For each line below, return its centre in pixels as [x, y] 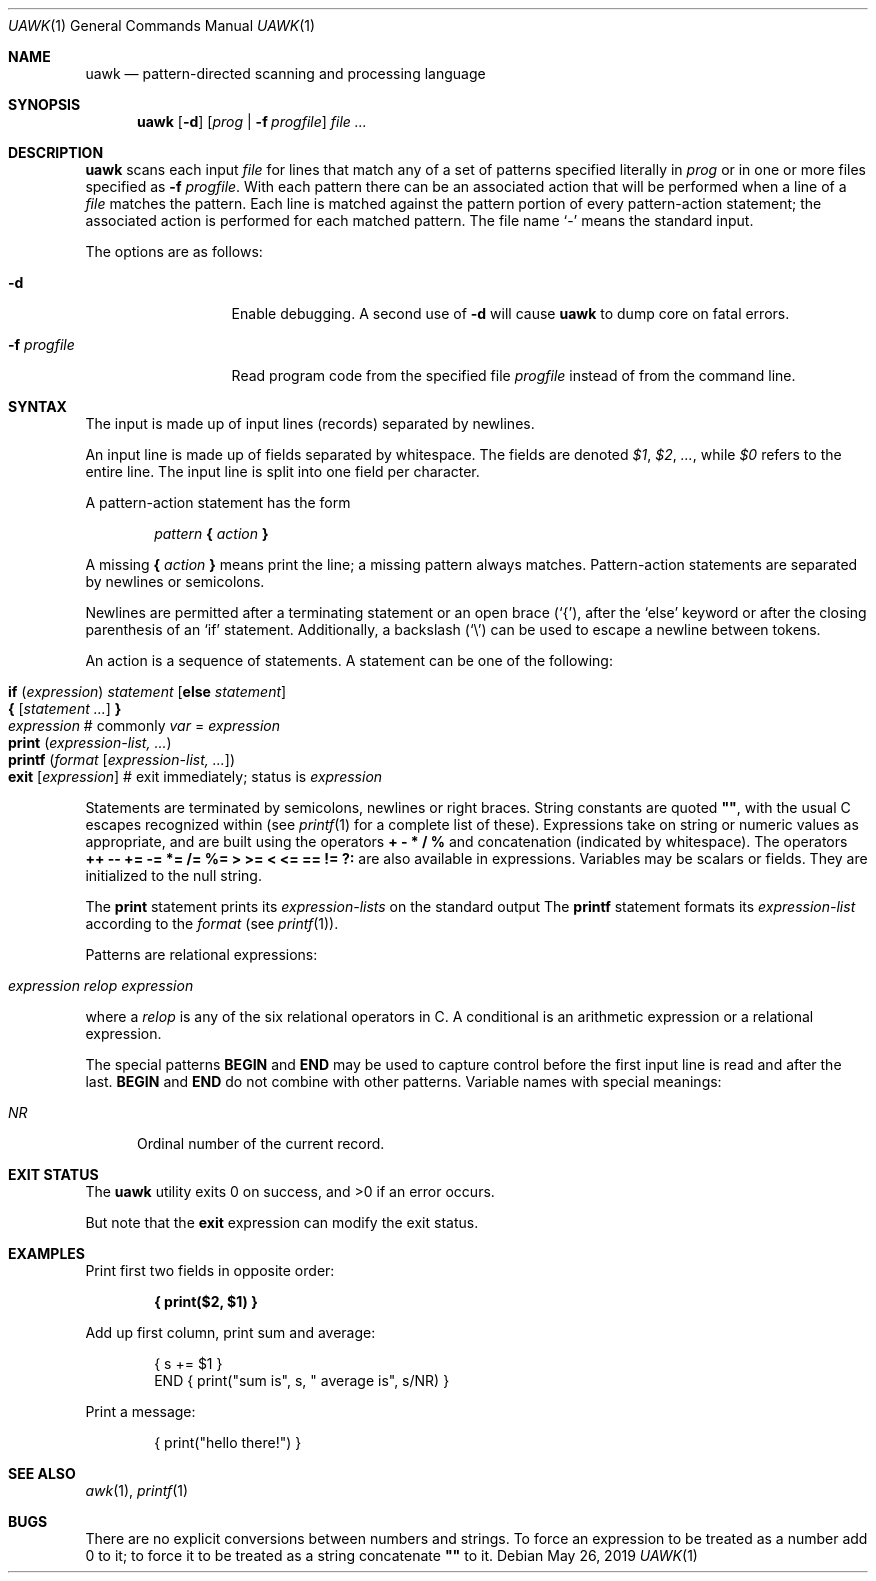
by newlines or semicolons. [175, 581]
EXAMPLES [46, 1253]
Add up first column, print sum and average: [230, 1332]
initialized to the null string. [173, 875]
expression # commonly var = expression [144, 725]
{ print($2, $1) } [206, 1301]
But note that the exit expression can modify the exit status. [282, 1222]
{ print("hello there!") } [228, 1442]
